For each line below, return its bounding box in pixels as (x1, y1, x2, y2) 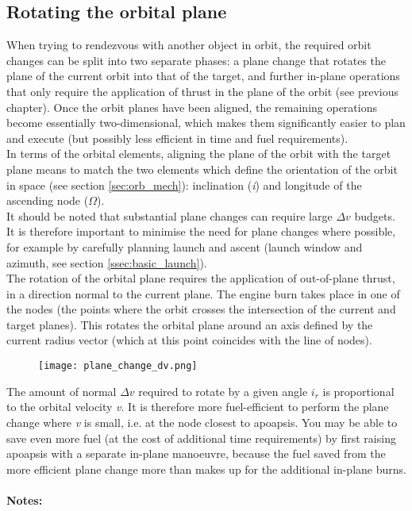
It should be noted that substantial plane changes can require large (6, 207, 333, 224)
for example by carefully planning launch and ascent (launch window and (6, 238, 363, 255)
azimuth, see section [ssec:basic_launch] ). (6, 254, 207, 271)
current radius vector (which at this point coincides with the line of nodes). (6, 332, 372, 348)
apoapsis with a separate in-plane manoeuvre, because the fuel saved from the (6, 445, 386, 462)
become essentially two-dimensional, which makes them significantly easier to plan (6, 114, 406, 131)
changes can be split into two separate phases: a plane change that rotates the (6, 52, 387, 68)
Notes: (6, 491, 43, 508)
